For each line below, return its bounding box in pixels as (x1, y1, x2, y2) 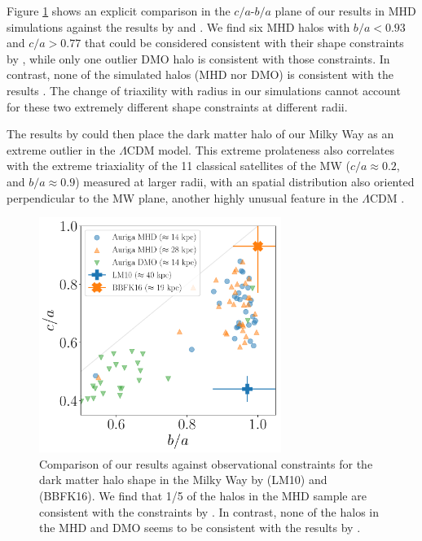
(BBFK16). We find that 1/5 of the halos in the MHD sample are (39, 487, 367, 504)
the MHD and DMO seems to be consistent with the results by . (39, 519, 361, 536)
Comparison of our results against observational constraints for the (39, 455, 373, 472)
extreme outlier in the (7, 141, 116, 158)
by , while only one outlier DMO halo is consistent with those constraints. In (7, 50, 390, 67)
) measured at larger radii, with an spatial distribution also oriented (75, 172, 415, 190)
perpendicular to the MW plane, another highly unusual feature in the (7, 189, 358, 206)
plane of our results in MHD (275, 2, 416, 19)
